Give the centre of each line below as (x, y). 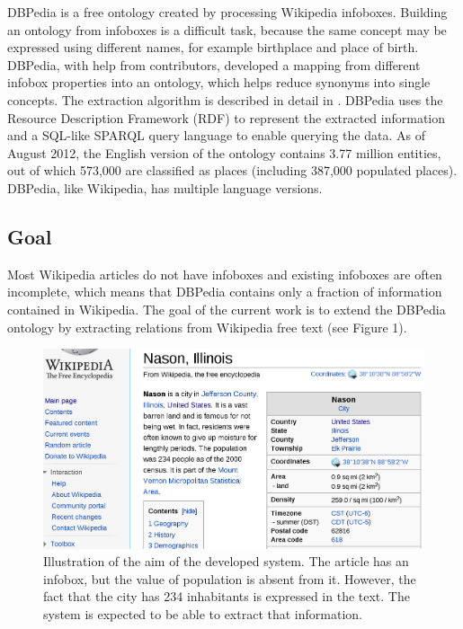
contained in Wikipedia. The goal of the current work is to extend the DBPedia (227, 309)
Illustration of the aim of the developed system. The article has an (226, 561)
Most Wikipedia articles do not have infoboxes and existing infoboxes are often (225, 274)
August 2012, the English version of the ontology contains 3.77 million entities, (224, 152)
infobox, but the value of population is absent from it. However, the (230, 578)
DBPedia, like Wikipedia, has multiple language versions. (165, 187)
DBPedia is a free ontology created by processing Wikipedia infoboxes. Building (227, 12)
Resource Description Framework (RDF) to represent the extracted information (227, 117)
